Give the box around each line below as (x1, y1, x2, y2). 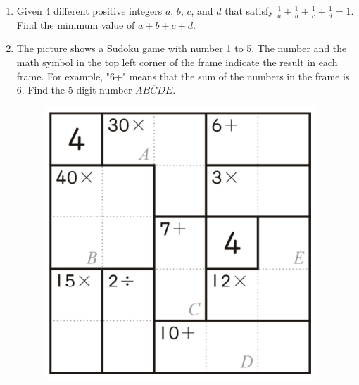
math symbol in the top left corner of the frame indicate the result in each (16, 55, 338, 70)
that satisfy (225, 4, 274, 18)
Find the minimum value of (16, 17, 135, 32)
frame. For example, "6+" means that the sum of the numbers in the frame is (16, 68, 350, 83)
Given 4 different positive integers (16, 4, 163, 18)
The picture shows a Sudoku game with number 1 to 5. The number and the (16, 41, 347, 56)
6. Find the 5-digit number (16, 82, 132, 97)
